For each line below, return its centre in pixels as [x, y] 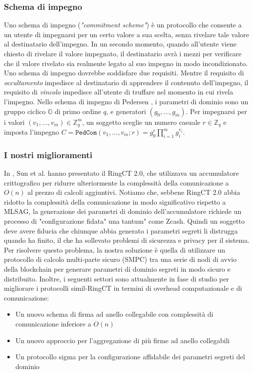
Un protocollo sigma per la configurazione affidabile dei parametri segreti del [130, 357]
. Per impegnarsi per [216, 111]
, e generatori [126, 111]
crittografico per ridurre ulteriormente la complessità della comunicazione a [116, 182]
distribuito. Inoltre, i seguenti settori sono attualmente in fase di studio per [116, 278]
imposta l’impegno [32, 132]
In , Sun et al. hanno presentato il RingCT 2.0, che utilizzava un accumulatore [122, 173]
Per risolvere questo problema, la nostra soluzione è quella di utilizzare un [115, 249]
